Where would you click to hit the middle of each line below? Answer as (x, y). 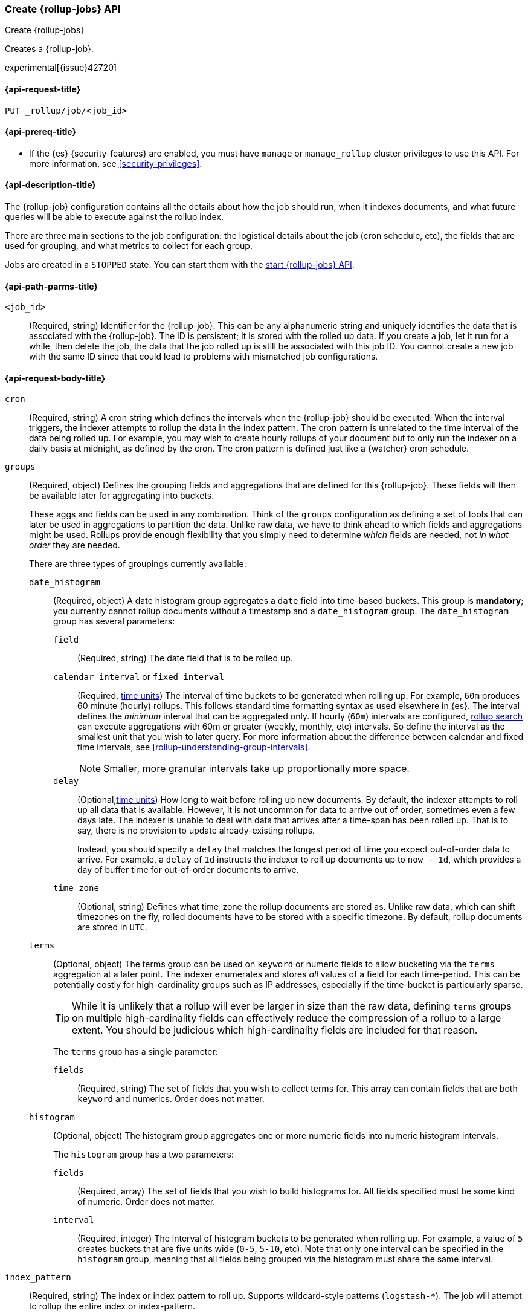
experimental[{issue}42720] (61, 68)
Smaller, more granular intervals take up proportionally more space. (256, 769)
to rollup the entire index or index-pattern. (112, 1306)
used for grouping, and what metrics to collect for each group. (129, 246)
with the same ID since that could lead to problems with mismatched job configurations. (204, 357)
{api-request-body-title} (55, 378)
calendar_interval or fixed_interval (139, 677)
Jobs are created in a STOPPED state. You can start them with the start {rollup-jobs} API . (180, 265)
